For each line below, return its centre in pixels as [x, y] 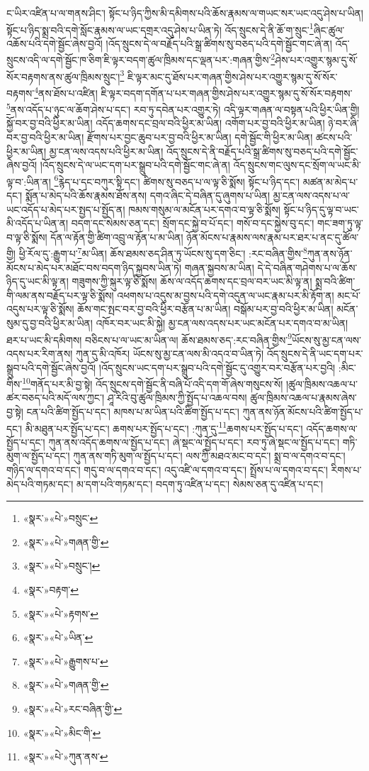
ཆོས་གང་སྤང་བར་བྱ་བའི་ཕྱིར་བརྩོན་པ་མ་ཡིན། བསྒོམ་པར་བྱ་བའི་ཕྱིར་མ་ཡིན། [205, 309]
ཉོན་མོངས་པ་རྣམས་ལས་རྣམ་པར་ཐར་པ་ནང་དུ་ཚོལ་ [273, 237]
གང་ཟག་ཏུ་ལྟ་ [340, 223]
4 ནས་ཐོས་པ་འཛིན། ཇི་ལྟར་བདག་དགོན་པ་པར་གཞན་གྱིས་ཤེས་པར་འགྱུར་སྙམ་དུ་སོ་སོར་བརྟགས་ [193, 91]
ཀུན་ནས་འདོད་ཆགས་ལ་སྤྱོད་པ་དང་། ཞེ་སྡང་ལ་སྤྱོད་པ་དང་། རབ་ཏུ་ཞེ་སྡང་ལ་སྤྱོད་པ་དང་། [194, 442]
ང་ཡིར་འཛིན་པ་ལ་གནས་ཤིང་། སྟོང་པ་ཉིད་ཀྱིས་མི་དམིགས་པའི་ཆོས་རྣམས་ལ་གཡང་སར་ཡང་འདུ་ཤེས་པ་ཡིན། [185, 13]
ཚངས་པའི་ [334, 137]
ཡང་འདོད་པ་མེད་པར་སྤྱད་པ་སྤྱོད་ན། [66, 209]
